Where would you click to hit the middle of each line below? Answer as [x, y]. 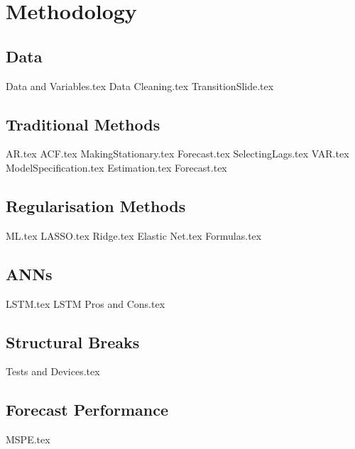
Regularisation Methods [96, 205]
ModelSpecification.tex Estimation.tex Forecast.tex [116, 167]
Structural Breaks [73, 342]
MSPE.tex [28, 439]
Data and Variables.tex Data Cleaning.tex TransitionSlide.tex [140, 85]
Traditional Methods [83, 124]
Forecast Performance [87, 410]
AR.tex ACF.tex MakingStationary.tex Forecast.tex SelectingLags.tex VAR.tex [177, 154]
